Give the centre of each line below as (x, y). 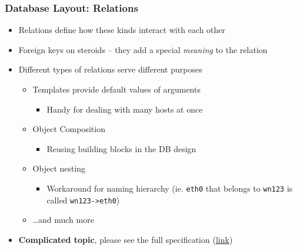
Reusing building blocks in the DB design (121, 148)
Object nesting (59, 168)
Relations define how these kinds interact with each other (122, 30)
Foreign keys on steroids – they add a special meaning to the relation (143, 49)
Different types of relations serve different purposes (110, 69)
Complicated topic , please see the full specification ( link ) (126, 239)
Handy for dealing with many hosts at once (125, 109)
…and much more (63, 220)
